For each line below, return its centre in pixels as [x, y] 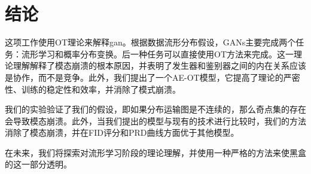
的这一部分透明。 [38, 164]
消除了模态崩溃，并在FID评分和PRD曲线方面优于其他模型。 [122, 132]
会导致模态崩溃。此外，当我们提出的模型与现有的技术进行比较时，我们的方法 [155, 120]
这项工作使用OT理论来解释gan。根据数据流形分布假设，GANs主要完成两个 [150, 42]
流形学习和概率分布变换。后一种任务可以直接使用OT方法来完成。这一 [157, 54]
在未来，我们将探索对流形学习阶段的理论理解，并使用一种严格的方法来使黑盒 [155, 152]
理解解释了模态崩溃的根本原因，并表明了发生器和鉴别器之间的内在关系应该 [159, 65]
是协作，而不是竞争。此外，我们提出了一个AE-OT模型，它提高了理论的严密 [153, 77]
